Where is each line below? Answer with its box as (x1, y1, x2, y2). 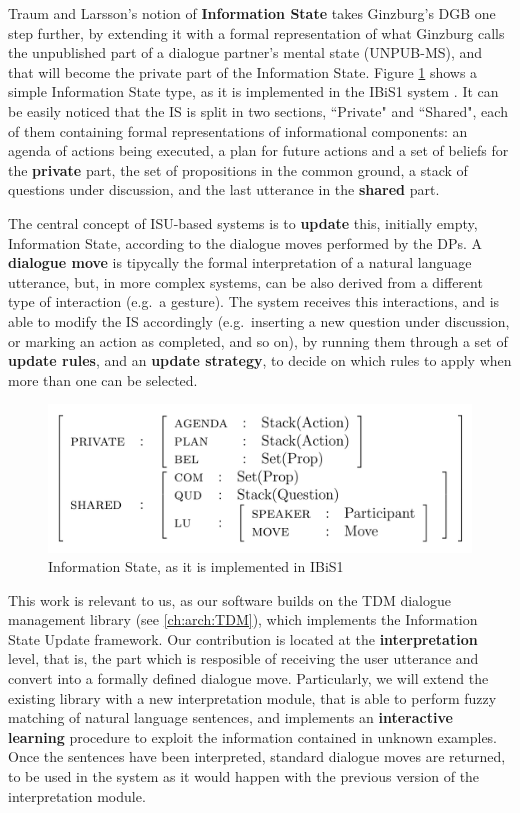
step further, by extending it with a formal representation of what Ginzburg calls (8, 22, 505, 43)
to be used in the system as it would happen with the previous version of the (8, 766, 480, 787)
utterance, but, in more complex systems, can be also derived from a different (8, 271, 483, 292)
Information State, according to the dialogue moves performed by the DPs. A (8, 232, 482, 253)
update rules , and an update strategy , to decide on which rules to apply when (8, 350, 512, 371)
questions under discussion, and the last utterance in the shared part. (8, 179, 440, 200)
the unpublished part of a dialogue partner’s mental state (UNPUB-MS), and (8, 42, 483, 63)
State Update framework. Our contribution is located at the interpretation (8, 628, 478, 649)
